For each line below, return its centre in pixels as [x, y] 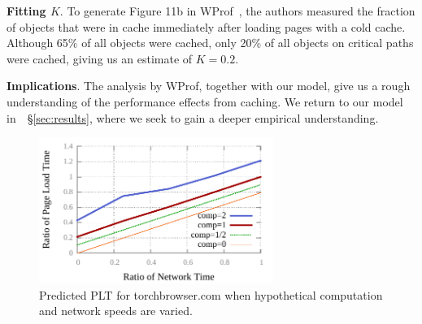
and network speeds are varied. [116, 311]
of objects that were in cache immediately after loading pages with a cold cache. [206, 26]
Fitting [26, 11]
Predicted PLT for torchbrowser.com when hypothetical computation [211, 294]
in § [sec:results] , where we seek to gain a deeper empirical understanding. [193, 117]
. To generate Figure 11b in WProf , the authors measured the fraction [237, 11]
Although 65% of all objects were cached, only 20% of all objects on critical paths [210, 43]
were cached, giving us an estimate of [100, 58]
